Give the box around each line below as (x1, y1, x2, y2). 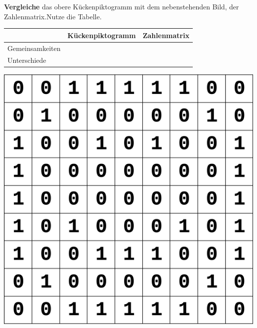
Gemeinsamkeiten (7, 43, 61, 53)
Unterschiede (7, 55, 46, 65)
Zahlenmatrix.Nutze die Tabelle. (4, 11, 102, 21)
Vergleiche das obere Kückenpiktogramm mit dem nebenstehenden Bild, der (4, 1, 239, 11)
